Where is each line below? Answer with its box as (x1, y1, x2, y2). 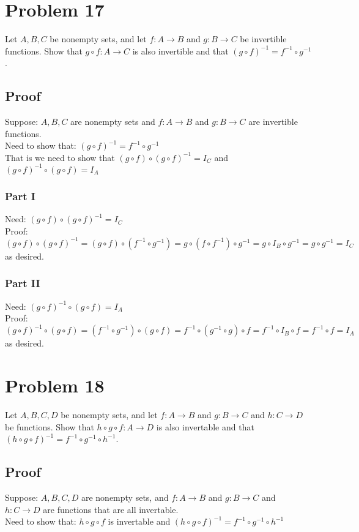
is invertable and (108, 515, 171, 528)
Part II (5, 275, 40, 291)
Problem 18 (5, 373, 105, 398)
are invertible (248, 115, 298, 128)
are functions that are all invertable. (43, 503, 179, 515)
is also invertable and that (156, 420, 254, 433)
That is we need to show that (5, 151, 115, 163)
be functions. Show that (5, 420, 94, 433)
